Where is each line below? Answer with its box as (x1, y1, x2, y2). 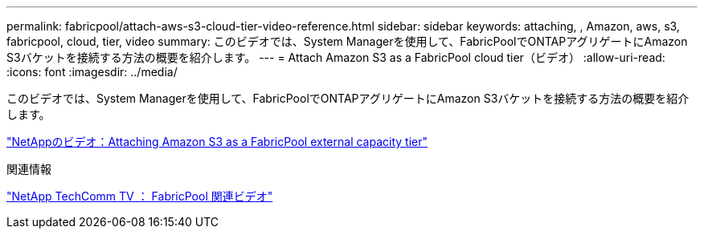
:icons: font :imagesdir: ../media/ (6, 65, 178, 79)
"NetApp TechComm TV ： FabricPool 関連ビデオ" (6, 189, 273, 203)
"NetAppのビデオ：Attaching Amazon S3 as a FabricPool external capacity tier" (6, 135, 428, 148)
